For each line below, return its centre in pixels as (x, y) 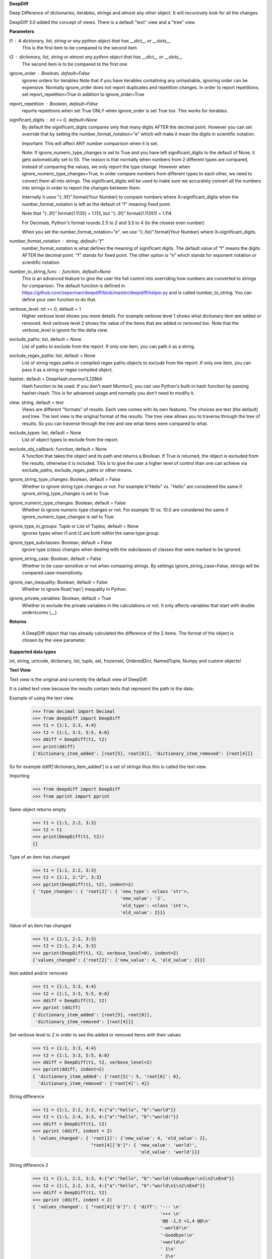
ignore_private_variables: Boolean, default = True (60, 598)
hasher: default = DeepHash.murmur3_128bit (56, 379)
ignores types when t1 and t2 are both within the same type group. (91, 533)
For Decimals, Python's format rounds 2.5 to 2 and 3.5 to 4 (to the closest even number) (113, 223)
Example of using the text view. (42, 698)
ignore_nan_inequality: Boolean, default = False (58, 582)
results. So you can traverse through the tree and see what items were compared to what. (115, 424)
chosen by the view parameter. (54, 640)
